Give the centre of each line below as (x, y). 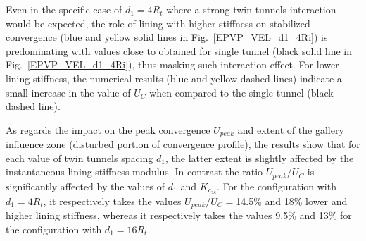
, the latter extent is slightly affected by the (260, 157)
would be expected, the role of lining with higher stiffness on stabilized (158, 23)
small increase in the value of (68, 92)
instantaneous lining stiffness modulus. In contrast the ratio (134, 172)
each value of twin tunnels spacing (80, 157)
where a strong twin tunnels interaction (251, 9)
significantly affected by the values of (86, 186)
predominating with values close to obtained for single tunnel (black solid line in (179, 50)
